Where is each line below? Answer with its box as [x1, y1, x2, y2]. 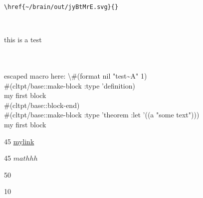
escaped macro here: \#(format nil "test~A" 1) [4, 71, 147, 81]
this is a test [4, 34, 42, 45]
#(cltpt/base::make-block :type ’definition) [4, 80, 135, 91]
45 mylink [4, 136, 34, 146]
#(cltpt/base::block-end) [4, 99, 80, 110]
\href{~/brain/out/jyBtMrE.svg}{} [4, 3, 119, 10]
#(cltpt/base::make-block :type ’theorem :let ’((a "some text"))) [4, 109, 200, 120]
